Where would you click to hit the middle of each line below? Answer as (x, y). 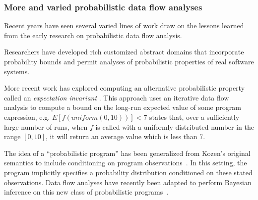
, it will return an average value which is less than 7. (126, 136)
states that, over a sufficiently (194, 117)
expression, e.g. (27, 117)
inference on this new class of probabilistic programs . (86, 192)
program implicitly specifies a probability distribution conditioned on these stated (128, 172)
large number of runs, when (46, 126)
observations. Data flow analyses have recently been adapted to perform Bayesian (128, 182)
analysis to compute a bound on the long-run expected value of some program (123, 107)
